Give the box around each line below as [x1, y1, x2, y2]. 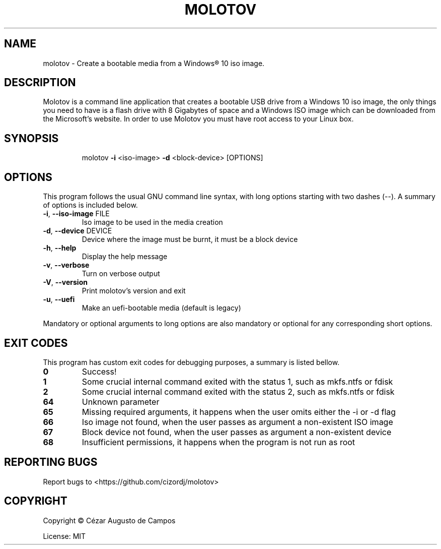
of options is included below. [43, 201, 138, 210]
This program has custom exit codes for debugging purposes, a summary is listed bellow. [43, 357, 340, 367]
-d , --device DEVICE [43, 226, 112, 235]
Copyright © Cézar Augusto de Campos [43, 516, 176, 525]
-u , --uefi [43, 295, 75, 304]
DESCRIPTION [4, 76, 76, 89]
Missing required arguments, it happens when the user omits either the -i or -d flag [82, 406, 396, 417]
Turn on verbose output [82, 269, 160, 278]
